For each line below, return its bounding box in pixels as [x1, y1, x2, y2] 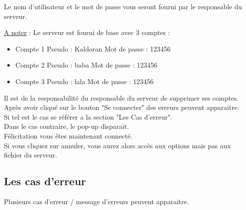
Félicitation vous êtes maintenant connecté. [4, 130, 133, 140]
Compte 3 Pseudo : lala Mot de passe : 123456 [15, 76, 154, 86]
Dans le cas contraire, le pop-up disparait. [4, 121, 129, 131]
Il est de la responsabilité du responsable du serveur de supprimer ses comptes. [4, 92, 239, 103]
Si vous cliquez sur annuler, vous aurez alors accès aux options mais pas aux [4, 140, 231, 150]
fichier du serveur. [4, 150, 57, 160]
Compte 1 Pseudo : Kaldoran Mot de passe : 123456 [15, 43, 171, 53]
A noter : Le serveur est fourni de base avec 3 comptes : [4, 27, 170, 37]
